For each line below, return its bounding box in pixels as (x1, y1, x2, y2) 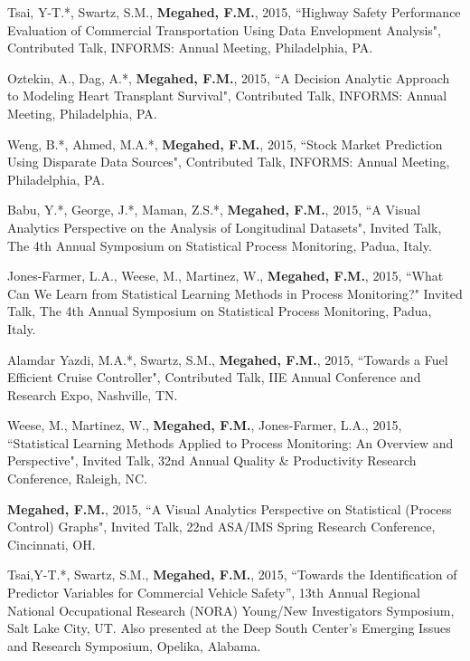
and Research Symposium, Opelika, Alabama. (7, 636, 261, 655)
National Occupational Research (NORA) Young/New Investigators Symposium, (7, 600, 455, 619)
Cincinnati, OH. (7, 534, 96, 553)
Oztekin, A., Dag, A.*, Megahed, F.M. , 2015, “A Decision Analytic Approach (7, 68, 450, 87)
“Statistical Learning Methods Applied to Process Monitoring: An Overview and (7, 433, 454, 452)
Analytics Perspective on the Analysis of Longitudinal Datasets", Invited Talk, (7, 217, 442, 236)
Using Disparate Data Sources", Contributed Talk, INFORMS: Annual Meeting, (7, 152, 450, 171)
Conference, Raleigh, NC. (7, 469, 148, 488)
